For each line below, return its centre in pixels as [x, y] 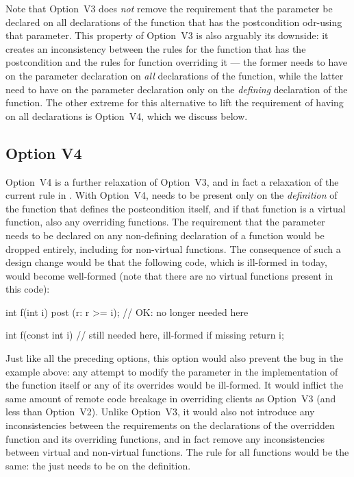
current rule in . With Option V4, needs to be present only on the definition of [172, 195]
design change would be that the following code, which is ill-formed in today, [166, 262]
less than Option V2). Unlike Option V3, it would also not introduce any [160, 412]
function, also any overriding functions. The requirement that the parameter [165, 222]
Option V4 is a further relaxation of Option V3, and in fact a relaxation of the [172, 181]
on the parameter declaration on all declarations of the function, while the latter [175, 75]
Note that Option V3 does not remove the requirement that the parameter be [169, 8]
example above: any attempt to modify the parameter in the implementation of [172, 371]
